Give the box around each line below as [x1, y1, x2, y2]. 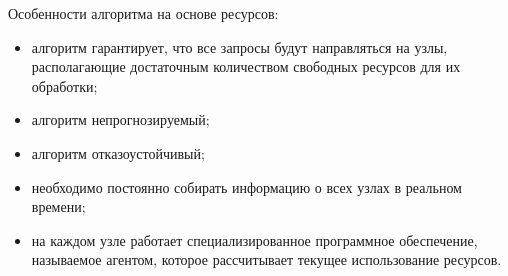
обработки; [31, 75, 98, 96]
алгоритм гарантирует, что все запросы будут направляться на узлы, [31, 36, 448, 57]
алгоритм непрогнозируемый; [31, 109, 210, 130]
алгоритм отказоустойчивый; [31, 142, 205, 163]
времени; [31, 196, 86, 217]
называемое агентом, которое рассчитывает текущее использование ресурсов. [31, 249, 502, 270]
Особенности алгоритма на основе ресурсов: [8, 3, 279, 23]
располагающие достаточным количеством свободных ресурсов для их [31, 56, 461, 77]
